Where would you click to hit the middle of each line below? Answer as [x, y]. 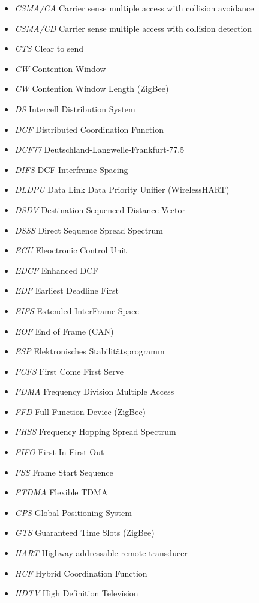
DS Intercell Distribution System [75, 108]
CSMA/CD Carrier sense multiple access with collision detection [133, 28]
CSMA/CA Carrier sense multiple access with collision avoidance [134, 8]
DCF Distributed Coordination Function [89, 129]
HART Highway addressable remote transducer [101, 553]
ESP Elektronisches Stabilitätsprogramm [90, 351]
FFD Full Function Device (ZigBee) [80, 411]
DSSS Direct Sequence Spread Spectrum [89, 230]
